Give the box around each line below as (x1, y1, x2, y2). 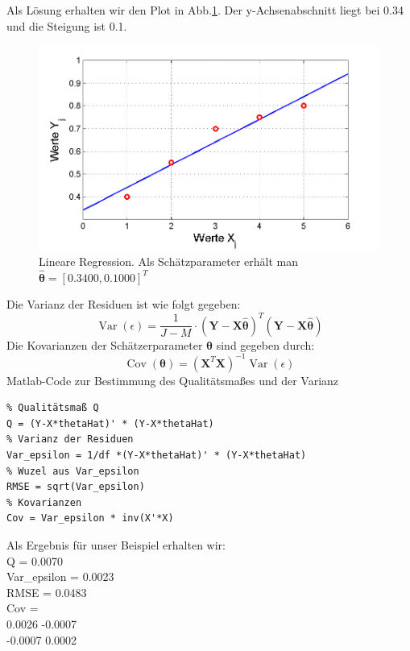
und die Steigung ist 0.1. (6, 17, 127, 34)
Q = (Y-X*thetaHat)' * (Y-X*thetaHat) (6, 417, 214, 429)
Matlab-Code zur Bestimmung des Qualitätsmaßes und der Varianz (6, 371, 339, 388)
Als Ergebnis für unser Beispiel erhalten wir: (6, 537, 226, 554)
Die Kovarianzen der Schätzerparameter (6, 336, 203, 353)
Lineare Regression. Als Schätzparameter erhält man (39, 253, 299, 270)
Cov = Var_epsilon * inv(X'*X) (6, 512, 174, 525)
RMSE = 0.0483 (6, 583, 87, 600)
